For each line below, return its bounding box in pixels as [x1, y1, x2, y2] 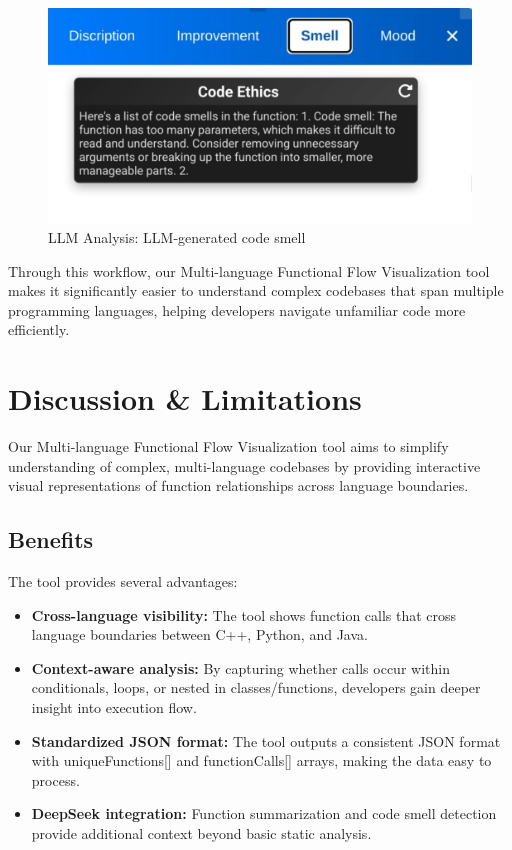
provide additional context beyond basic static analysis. [31, 822, 372, 843]
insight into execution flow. [31, 696, 197, 717]
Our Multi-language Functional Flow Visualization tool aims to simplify [8, 436, 449, 456]
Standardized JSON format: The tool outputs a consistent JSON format [31, 730, 501, 751]
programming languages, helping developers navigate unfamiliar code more [8, 299, 466, 320]
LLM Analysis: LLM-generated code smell [48, 226, 306, 247]
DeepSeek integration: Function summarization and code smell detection [31, 803, 497, 824]
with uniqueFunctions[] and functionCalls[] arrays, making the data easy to [31, 750, 492, 771]
